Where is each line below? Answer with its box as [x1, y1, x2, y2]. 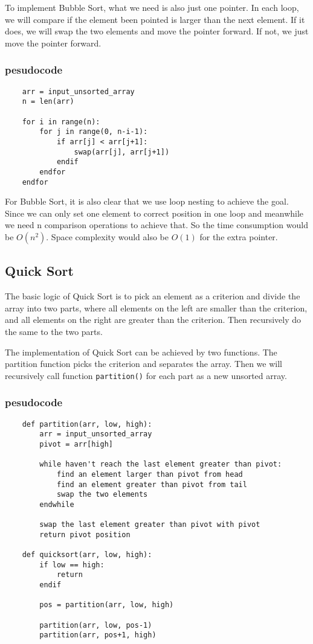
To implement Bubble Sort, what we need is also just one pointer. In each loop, [5, 1, 299, 13]
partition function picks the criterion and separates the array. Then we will [5, 357, 282, 370]
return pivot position [39, 530, 131, 539]
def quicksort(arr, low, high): [22, 550, 152, 560]
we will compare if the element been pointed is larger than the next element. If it [5, 13, 305, 25]
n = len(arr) [22, 97, 74, 106]
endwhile [39, 500, 74, 509]
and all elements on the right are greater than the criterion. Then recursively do [5, 313, 302, 326]
